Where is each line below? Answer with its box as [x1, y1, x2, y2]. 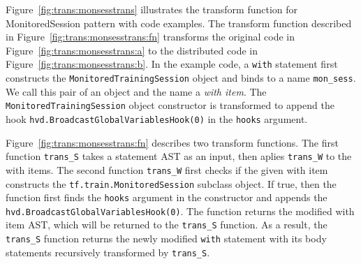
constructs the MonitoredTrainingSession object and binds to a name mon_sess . [6, 71, 356, 85]
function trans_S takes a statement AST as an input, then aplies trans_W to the [6, 149, 352, 163]
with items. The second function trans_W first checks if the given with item [6, 162, 328, 177]
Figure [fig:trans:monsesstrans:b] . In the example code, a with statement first [6, 57, 338, 71]
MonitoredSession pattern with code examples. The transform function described [6, 15, 352, 30]
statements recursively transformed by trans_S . [6, 244, 210, 259]
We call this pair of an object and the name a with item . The [6, 84, 267, 98]
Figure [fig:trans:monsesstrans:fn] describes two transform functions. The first [6, 135, 339, 149]
